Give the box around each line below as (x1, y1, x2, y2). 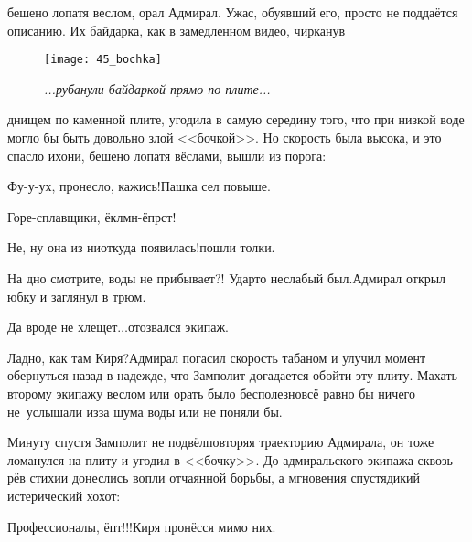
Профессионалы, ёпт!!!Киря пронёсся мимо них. (7, 516, 276, 536)
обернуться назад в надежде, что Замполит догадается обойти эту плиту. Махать (7, 366, 457, 385)
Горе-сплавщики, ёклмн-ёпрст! (7, 207, 177, 226)
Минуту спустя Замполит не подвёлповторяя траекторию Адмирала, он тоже (7, 432, 434, 452)
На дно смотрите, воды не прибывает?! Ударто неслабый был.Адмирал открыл (7, 269, 446, 287)
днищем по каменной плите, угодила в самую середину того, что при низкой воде (7, 110, 465, 129)
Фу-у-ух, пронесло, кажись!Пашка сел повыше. (7, 176, 271, 196)
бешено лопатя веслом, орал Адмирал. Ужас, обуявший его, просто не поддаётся (7, 3, 458, 21)
